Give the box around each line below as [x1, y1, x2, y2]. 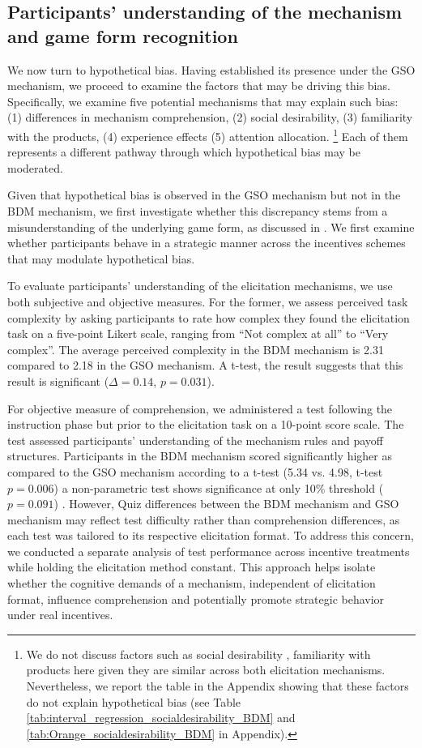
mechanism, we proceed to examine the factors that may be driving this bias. [7, 77, 390, 94]
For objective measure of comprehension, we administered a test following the [7, 400, 393, 417]
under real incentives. [7, 606, 113, 623]
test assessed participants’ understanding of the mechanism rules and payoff [7, 431, 383, 448]
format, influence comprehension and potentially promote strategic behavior [7, 590, 385, 607]
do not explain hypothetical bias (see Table [26, 693, 241, 710]
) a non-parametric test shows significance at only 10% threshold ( [53, 479, 384, 496]
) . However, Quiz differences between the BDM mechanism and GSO [53, 495, 399, 512]
